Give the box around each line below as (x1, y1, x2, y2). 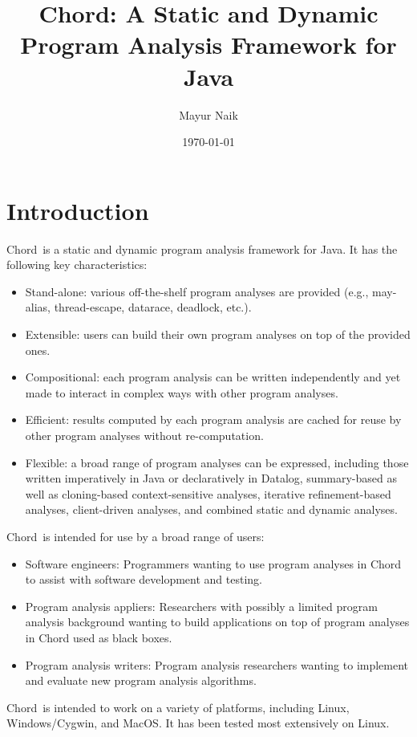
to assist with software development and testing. (25, 571, 262, 588)
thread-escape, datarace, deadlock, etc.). (54, 299, 252, 316)
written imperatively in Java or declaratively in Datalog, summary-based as (25, 470, 397, 487)
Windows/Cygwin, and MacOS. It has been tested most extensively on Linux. (6, 715, 390, 731)
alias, (25, 299, 51, 316)
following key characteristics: (6, 256, 148, 273)
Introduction (6, 193, 149, 226)
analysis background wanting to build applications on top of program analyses (25, 613, 410, 630)
